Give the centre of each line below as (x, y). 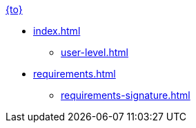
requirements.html (75, 74)
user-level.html (95, 52)
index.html (57, 31)
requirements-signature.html (126, 95)
